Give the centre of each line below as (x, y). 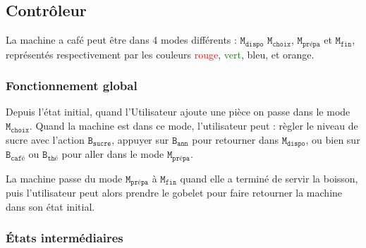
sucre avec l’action (45, 139)
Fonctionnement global (72, 86)
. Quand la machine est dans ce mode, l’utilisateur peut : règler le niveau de (194, 126)
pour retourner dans (235, 139)
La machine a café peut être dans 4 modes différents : (121, 40)
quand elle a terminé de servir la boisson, (269, 178)
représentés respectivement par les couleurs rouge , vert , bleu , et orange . (160, 54)
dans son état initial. (50, 206)
